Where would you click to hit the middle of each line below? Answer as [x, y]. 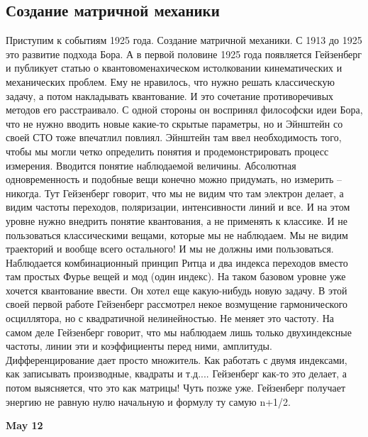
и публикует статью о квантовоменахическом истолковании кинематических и [174, 68]
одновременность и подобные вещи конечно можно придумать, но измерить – [174, 179]
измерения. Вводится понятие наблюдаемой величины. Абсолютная [151, 165]
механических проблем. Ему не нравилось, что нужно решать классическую [170, 81]
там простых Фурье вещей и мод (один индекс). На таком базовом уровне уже [176, 276]
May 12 [24, 425]
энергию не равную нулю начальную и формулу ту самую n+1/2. [149, 401]
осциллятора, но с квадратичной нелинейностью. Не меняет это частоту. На [170, 318]
